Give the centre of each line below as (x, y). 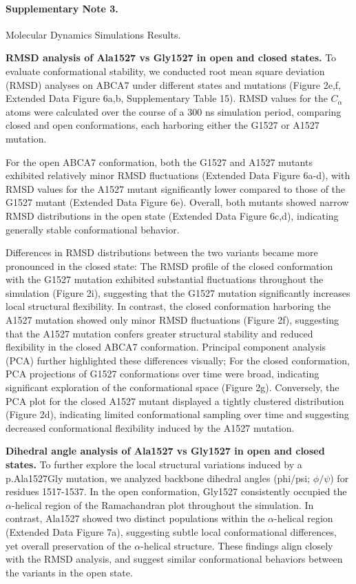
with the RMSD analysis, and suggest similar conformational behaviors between (174, 559)
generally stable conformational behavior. (93, 229)
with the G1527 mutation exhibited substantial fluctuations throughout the (165, 279)
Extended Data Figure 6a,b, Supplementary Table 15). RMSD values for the (167, 98)
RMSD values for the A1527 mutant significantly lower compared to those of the (176, 188)
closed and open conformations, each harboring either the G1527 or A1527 (163, 125)
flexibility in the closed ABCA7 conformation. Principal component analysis (166, 347)
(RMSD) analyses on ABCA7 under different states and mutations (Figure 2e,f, (174, 84)
